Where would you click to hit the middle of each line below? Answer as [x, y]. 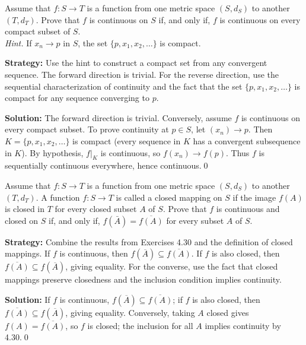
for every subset [195, 220]
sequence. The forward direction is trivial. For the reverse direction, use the [142, 74]
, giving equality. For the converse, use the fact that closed [172, 266]
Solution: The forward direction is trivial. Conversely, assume [118, 117]
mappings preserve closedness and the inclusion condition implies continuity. [143, 279]
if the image [254, 197]
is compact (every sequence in [127, 140]
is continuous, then [94, 253]
